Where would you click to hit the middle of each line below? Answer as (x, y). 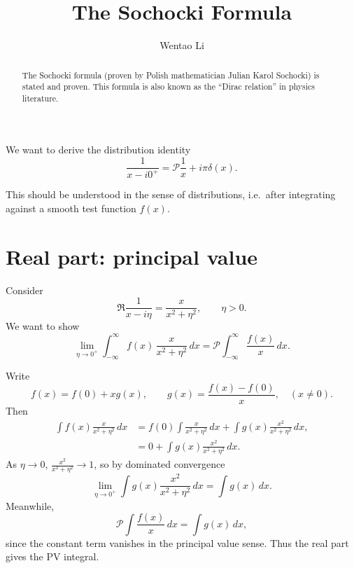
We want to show (43, 326)
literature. (40, 98)
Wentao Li (182, 45)
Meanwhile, (30, 505)
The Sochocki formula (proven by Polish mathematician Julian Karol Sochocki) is (171, 75)
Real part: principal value (132, 256)
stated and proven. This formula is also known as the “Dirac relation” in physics (169, 86)
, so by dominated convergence (160, 464)
